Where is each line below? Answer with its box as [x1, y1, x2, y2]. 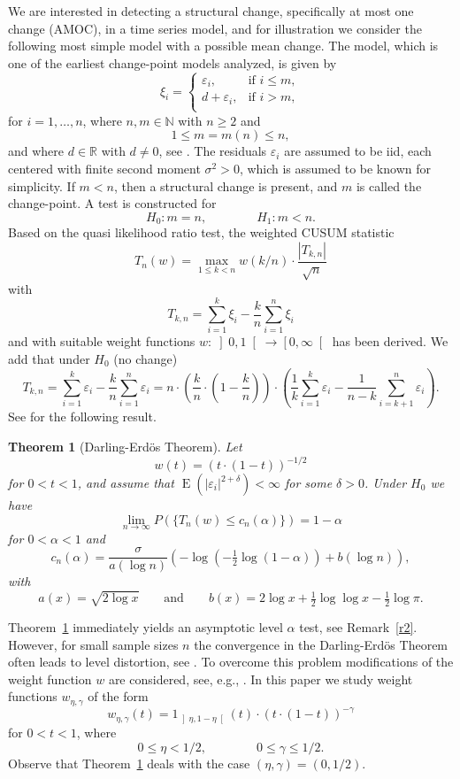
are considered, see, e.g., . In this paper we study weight [108, 669, 413, 688]
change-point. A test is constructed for [8, 194, 217, 212]
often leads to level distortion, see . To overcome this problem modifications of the [8, 652, 454, 671]
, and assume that [77, 474, 174, 491]
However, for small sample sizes [8, 635, 179, 653]
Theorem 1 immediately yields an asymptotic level [8, 618, 283, 636]
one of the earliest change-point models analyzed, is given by [8, 53, 337, 72]
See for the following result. [8, 407, 157, 426]
